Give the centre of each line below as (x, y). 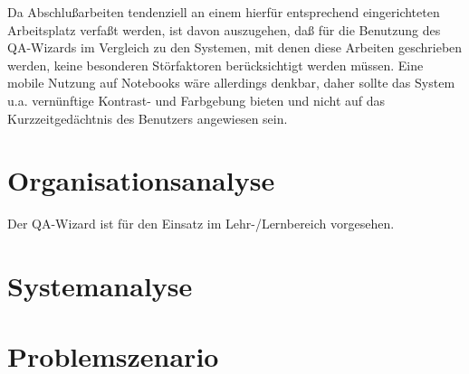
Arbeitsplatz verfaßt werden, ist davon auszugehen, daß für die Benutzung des (224, 29)
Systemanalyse (100, 286)
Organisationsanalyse (141, 180)
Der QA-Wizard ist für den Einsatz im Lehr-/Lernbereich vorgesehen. (201, 224)
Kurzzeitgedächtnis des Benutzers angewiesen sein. (148, 118)
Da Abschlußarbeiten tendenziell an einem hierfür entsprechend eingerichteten (224, 12)
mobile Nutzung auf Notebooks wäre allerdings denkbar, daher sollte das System (231, 83)
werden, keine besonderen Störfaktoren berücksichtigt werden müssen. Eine (215, 65)
